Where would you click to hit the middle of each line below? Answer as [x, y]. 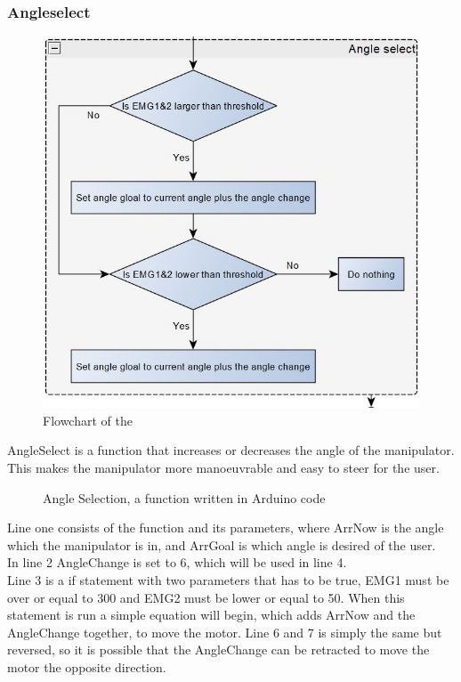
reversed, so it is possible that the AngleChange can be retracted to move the [218, 650]
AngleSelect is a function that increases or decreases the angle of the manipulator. [231, 450]
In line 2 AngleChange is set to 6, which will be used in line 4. [177, 562]
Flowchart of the [88, 420]
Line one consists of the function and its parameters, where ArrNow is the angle [226, 528]
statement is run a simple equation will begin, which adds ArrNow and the [211, 615]
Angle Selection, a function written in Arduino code [184, 497]
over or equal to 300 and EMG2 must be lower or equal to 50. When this [206, 597]
